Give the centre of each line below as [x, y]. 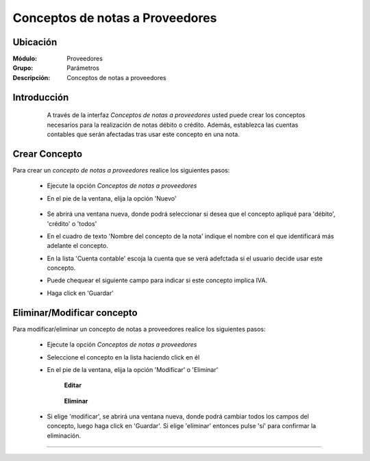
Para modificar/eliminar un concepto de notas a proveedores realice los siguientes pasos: [139, 329]
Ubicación [35, 42]
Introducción [41, 97]
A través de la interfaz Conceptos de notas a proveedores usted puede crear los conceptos [176, 115]
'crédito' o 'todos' [72, 223]
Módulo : [25, 59]
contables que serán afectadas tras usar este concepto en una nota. [143, 134]
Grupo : [23, 68]
